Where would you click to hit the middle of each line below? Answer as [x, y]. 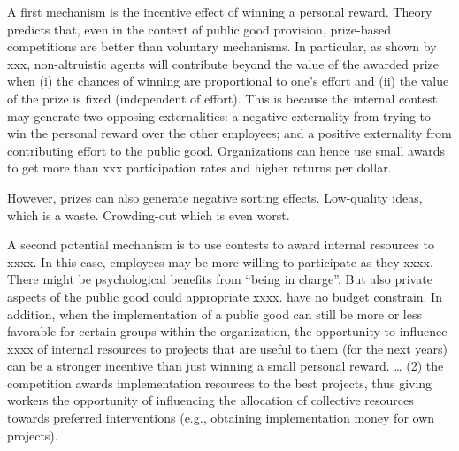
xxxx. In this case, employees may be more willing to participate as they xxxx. [220, 261]
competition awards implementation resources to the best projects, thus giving [220, 382]
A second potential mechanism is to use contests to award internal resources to [221, 245]
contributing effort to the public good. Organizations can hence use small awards [226, 150]
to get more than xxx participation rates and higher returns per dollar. [199, 168]
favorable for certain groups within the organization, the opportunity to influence [227, 331]
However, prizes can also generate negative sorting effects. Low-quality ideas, [215, 197]
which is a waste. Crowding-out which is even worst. [149, 214]
